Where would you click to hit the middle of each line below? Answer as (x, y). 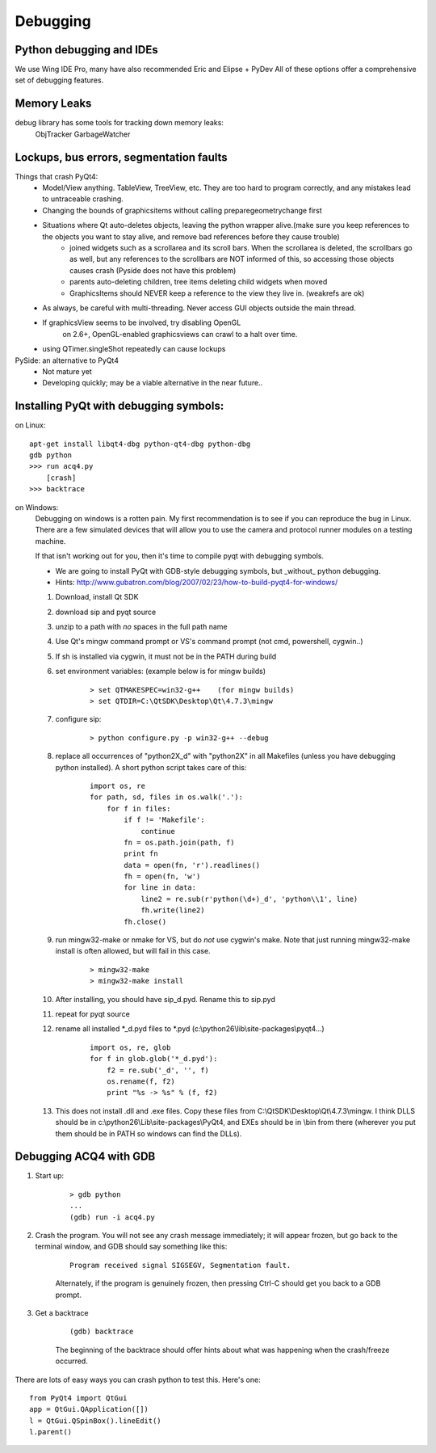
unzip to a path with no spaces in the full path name (141, 627)
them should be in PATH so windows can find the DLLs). (149, 1133)
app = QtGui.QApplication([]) (89, 1409)
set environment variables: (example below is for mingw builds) (161, 672)
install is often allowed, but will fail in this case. (133, 951)
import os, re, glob (130, 1047)
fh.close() (145, 922)
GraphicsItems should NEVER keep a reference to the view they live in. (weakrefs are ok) (217, 293)
